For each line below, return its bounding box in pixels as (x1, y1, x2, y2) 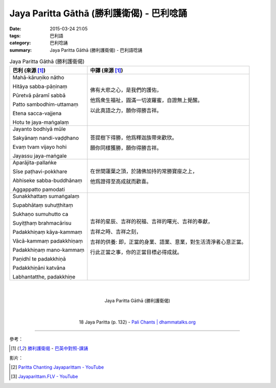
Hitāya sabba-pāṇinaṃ (12, 83, 67, 90)
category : (9, 40, 31, 46)
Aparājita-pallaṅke (12, 159, 57, 166)
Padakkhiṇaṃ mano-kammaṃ (12, 246, 84, 253)
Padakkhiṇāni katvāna (12, 264, 66, 271)
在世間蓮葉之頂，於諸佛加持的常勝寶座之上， (90, 168, 198, 175)
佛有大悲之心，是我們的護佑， (90, 87, 162, 94)
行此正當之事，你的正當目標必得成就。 (90, 249, 182, 256)
